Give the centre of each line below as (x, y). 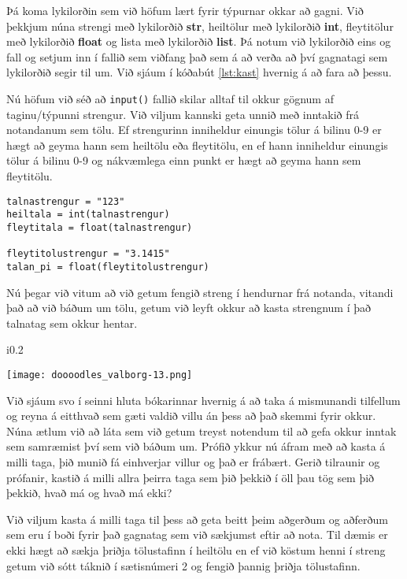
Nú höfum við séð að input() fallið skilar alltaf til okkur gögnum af (170, 98)
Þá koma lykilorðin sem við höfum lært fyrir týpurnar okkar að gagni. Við (185, 10)
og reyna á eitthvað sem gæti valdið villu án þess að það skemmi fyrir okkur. (191, 416)
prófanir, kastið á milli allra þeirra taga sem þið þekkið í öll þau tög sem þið (191, 477)
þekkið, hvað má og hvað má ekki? (89, 493)
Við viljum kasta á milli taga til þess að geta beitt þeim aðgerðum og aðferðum (197, 519)
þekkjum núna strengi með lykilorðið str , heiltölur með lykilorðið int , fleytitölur (200, 26)
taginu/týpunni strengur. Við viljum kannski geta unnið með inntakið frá (183, 114)
